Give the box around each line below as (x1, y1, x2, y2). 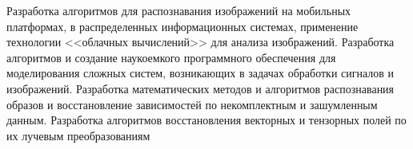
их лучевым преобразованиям (6, 127, 150, 143)
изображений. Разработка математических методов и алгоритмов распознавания (6, 80, 395, 96)
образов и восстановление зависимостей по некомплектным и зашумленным (6, 96, 378, 112)
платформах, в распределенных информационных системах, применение (6, 18, 359, 34)
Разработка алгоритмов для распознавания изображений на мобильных (6, 2, 351, 18)
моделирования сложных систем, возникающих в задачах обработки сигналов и (6, 65, 395, 81)
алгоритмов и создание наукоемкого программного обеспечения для (6, 49, 336, 65)
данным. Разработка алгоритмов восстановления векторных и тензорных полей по (6, 112, 407, 128)
